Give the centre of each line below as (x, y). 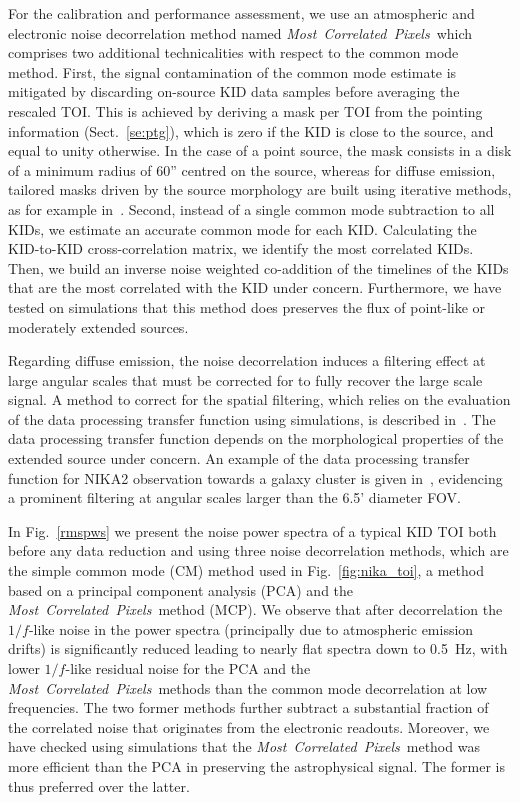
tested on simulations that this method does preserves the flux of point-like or (247, 306)
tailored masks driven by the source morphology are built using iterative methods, (260, 189)
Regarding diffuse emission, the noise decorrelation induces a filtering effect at (247, 360)
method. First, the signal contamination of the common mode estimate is (232, 71)
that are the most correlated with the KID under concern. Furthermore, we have (255, 287)
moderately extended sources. (98, 326)
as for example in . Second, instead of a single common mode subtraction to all (251, 208)
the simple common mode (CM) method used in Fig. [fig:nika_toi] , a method (246, 570)
